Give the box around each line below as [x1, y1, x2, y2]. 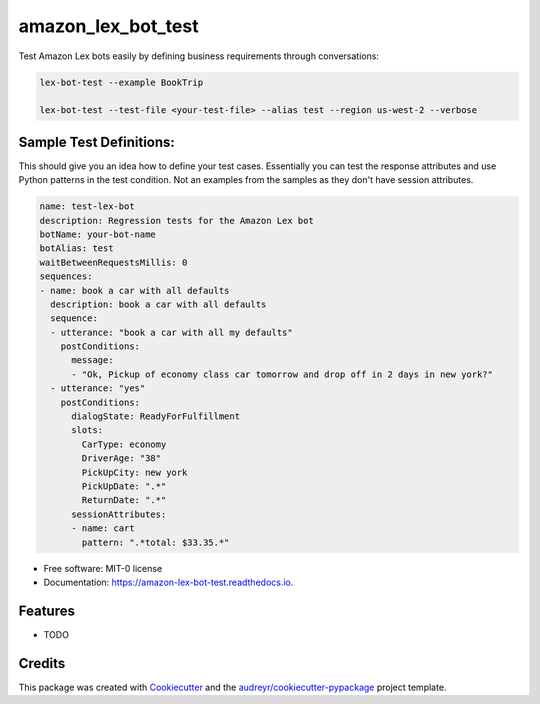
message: [71, 355, 114, 366]
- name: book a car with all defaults [39, 285, 230, 296]
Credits [18, 655, 66, 672]
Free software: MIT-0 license [43, 562, 163, 574]
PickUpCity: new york [81, 466, 188, 478]
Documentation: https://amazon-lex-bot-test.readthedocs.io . [43, 576, 294, 588]
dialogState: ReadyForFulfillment [71, 411, 240, 422]
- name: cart [71, 523, 135, 534]
